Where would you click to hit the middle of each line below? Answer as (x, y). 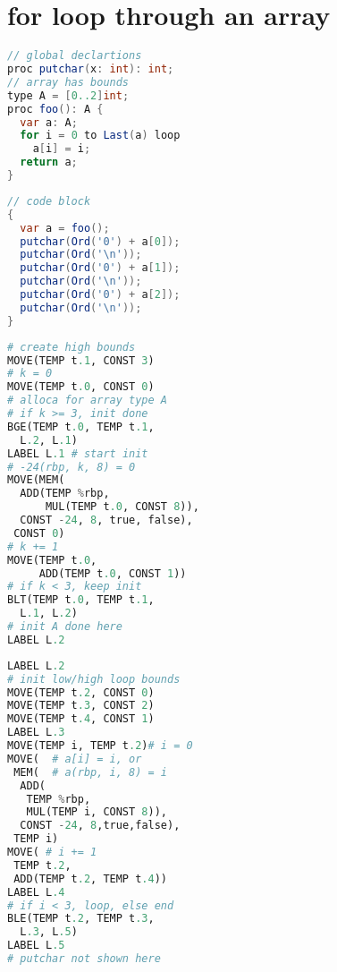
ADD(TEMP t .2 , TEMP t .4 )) (91, 878)
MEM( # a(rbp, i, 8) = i (90, 772)
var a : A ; (49, 122)
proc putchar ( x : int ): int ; (91, 69)
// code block (49, 201)
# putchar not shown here (84, 959)
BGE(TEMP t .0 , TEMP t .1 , (81, 426)
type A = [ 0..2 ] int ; (68, 95)
